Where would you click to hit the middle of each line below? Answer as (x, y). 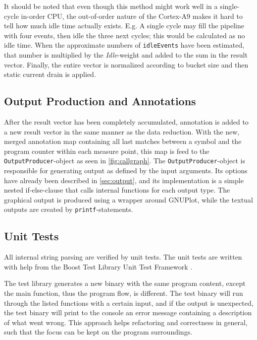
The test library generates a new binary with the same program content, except (125, 283)
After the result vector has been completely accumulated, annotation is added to (126, 122)
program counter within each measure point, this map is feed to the (107, 151)
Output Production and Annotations (100, 101)
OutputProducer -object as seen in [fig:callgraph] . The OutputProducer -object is (125, 161)
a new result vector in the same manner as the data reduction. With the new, (122, 131)
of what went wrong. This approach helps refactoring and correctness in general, (126, 322)
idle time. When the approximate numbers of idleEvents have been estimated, (124, 45)
